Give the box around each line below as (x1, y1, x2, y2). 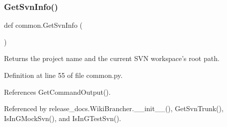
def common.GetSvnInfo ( (4, 20, 83, 30)
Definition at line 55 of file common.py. (4, 70, 123, 80)
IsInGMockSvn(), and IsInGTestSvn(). (4, 113, 121, 123)
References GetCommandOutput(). (4, 86, 111, 97)
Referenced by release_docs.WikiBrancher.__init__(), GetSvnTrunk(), (4, 103, 224, 114)
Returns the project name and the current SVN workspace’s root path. (4, 53, 220, 63)
